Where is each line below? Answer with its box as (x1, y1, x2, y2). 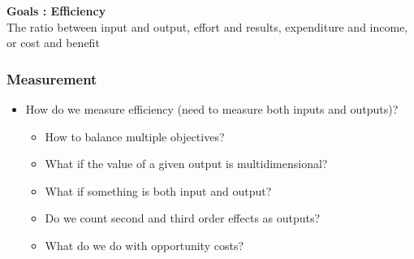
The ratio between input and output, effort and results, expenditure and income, (6, 18, 408, 35)
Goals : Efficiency (6, 2, 106, 19)
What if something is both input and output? (45, 182, 272, 199)
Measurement (6, 68, 97, 88)
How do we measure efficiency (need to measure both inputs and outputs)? (25, 101, 399, 117)
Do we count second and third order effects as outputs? (45, 209, 321, 227)
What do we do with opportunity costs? (45, 236, 244, 253)
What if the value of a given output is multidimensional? (45, 155, 328, 172)
